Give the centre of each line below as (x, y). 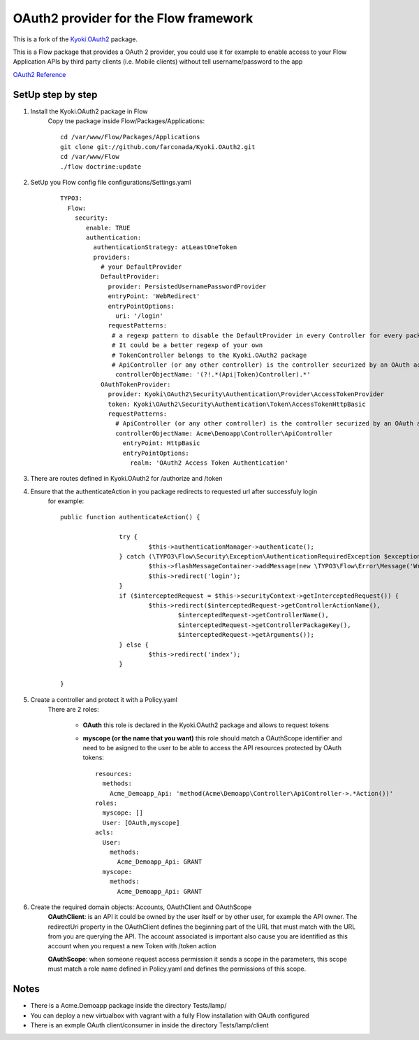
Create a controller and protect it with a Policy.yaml (104, 699)
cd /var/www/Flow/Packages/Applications (130, 137)
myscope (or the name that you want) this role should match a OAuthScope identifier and (212, 738)
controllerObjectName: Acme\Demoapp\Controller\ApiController (224, 433)
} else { (134, 645)
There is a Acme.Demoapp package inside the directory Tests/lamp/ (128, 1006)
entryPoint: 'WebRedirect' (154, 296)
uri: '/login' (140, 316)
